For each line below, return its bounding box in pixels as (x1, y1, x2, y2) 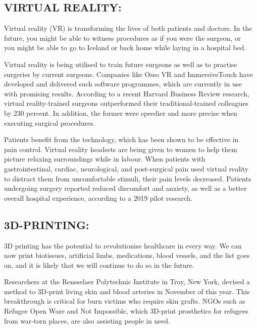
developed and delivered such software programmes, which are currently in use (4, 79, 242, 89)
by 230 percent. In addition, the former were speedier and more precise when (4, 107, 237, 118)
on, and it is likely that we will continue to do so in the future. (4, 259, 195, 270)
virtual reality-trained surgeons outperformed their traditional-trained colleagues (4, 98, 249, 108)
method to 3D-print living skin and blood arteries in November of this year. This (4, 286, 250, 296)
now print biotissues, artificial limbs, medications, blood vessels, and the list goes (4, 250, 250, 260)
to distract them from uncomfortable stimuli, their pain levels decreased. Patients (4, 173, 251, 183)
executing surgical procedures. (4, 117, 95, 128)
